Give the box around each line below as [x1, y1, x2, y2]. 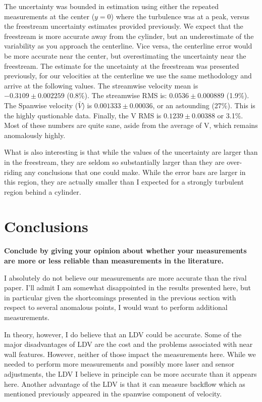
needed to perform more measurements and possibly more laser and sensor [4, 359, 235, 369]
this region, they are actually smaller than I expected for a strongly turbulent [4, 176, 244, 187]
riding [4, 166, 22, 177]
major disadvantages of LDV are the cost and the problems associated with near [4, 339, 253, 349]
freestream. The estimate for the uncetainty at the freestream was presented [4, 60, 239, 71]
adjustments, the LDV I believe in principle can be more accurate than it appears [4, 368, 257, 379]
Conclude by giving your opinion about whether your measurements [4, 245, 247, 256]
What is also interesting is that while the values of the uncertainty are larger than [4, 147, 258, 157]
